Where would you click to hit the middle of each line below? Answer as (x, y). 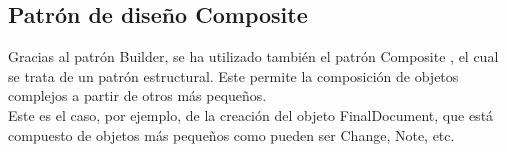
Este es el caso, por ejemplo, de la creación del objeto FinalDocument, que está (251, 114)
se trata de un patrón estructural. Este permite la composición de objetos (233, 75)
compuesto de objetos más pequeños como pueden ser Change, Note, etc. (231, 134)
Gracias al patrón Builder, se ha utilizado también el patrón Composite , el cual (253, 56)
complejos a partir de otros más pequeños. (137, 95)
